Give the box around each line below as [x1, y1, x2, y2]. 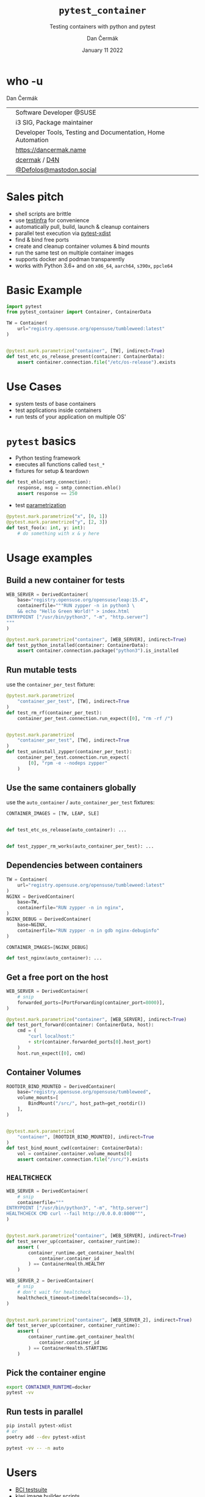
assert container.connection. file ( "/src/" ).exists [17, 1156, 149, 1163]
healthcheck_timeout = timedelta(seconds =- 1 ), [17, 1294, 132, 1301]
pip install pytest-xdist [6, 1423, 72, 1429]
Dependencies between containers [6, 860, 143, 871]
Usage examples [6, 551, 93, 565]
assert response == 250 [17, 491, 78, 497]
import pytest [6, 303, 43, 309]
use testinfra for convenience [15, 216, 90, 224]
